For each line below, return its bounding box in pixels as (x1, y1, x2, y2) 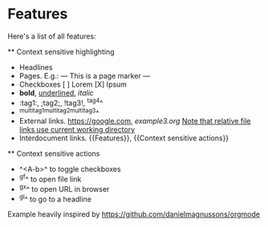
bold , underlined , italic (18, 87, 94, 97)
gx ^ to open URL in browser (18, 182, 110, 193)
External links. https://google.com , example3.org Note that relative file (18, 116, 251, 126)
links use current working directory (18, 125, 136, 135)
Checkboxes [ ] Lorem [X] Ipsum (18, 79, 128, 89)
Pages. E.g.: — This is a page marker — (18, 71, 150, 80)
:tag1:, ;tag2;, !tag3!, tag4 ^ (18, 96, 104, 107)
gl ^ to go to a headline (18, 193, 91, 204)
